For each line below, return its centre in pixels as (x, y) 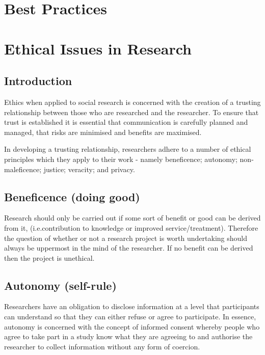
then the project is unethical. (49, 257)
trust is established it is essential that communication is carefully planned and (126, 122)
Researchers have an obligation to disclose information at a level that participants (132, 306)
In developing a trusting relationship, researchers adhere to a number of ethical (128, 149)
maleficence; (23, 169)
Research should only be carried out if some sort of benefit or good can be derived (132, 218)
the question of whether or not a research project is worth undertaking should (126, 238)
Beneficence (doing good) (72, 196)
